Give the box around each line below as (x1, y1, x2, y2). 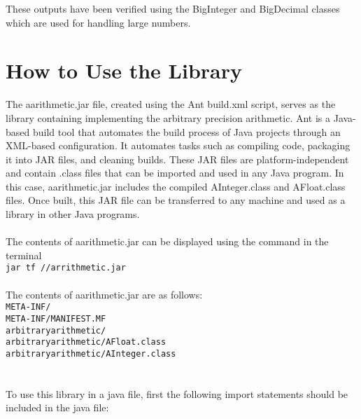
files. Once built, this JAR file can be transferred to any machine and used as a (6, 193, 346, 207)
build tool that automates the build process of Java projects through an (32, 124, 341, 139)
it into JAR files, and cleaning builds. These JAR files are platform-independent (6, 151, 349, 166)
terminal (6, 247, 42, 262)
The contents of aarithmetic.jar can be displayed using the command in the (6, 234, 329, 249)
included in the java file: (6, 400, 109, 415)
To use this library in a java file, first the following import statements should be (6, 386, 348, 401)
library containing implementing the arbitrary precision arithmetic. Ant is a (6, 110, 331, 125)
